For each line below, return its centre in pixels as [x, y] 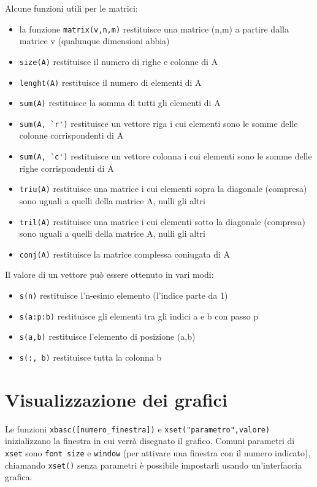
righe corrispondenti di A [67, 168]
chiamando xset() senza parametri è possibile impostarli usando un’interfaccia [154, 465]
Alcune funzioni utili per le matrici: [71, 8]
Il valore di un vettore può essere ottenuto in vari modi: [109, 274]
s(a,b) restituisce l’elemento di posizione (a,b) [107, 336]
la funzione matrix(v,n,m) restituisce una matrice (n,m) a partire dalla [154, 29]
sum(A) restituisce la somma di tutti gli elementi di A [120, 103]
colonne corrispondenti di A [71, 135]
